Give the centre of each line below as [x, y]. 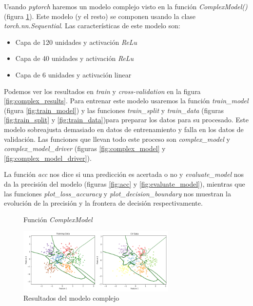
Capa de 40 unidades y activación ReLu [75, 58]
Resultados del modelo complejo [71, 298]
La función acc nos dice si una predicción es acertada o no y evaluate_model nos [124, 174]
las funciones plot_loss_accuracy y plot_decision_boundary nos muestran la [117, 193]
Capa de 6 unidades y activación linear [73, 74]
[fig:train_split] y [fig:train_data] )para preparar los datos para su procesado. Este [126, 120]
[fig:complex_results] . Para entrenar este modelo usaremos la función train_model [126, 101]
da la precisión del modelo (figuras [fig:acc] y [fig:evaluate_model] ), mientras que [125, 183]
